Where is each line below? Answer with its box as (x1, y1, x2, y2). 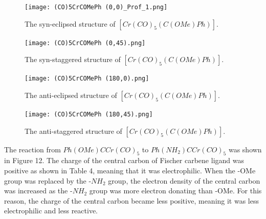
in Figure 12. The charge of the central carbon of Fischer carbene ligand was (4, 155, 244, 166)
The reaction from (4, 144, 61, 154)
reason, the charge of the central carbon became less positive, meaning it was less (4, 195, 259, 206)
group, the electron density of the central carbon (108, 175, 260, 186)
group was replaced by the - (4, 175, 92, 186)
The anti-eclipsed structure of (25, 89, 117, 100)
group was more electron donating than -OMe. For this (89, 185, 262, 196)
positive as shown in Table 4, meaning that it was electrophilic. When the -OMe (4, 165, 256, 176)
